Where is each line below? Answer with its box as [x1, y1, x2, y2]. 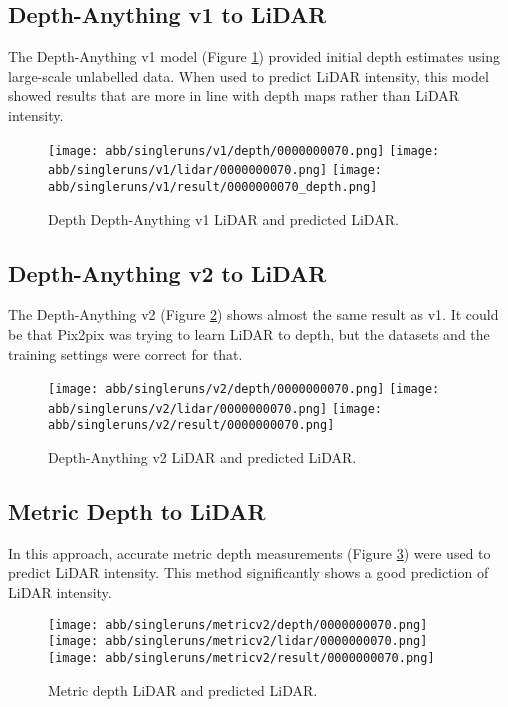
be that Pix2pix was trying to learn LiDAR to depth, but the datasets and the [8, 323, 490, 344]
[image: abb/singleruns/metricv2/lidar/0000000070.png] [48, 634, 428, 649]
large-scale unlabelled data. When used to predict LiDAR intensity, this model [8, 65, 489, 86]
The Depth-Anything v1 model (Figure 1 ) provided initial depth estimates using [8, 46, 500, 67]
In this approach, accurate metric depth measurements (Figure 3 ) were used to [8, 542, 491, 563]
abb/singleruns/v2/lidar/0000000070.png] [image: [48, 401, 382, 416]
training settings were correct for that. [8, 343, 243, 364]
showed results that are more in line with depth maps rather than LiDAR [8, 85, 460, 106]
